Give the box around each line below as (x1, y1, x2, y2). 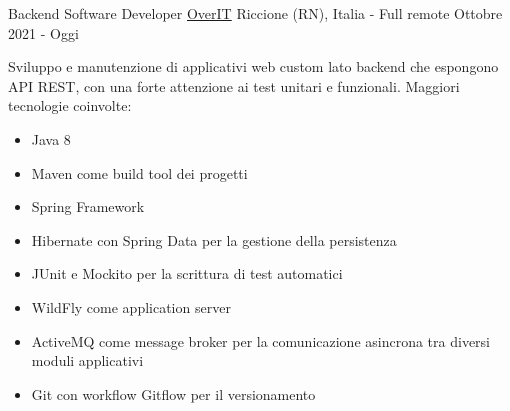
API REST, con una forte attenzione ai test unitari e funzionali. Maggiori (8, 75, 460, 96)
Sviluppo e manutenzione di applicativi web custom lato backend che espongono (8, 56, 499, 77)
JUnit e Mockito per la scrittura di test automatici (31, 263, 343, 284)
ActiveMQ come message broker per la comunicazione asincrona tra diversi (31, 330, 491, 351)
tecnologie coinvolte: (8, 95, 132, 116)
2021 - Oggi (8, 22, 79, 43)
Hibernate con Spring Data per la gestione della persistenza (31, 229, 397, 250)
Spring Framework (31, 196, 145, 217)
